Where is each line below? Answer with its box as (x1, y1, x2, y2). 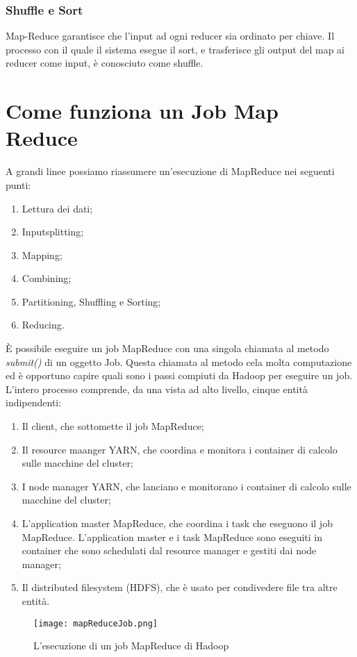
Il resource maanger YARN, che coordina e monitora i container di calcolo (22, 442, 338, 456)
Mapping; (22, 247, 63, 262)
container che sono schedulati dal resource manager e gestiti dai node (22, 543, 317, 558)
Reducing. (22, 317, 65, 332)
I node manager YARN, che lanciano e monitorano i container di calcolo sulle (22, 479, 351, 493)
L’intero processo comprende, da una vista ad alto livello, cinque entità (6, 381, 308, 396)
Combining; (22, 271, 72, 285)
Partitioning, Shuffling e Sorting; (22, 294, 161, 308)
